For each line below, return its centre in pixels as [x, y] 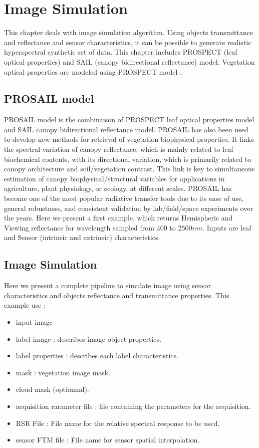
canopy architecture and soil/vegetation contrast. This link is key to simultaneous [129, 169]
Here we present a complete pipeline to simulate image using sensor [108, 285]
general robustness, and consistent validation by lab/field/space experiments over [128, 208]
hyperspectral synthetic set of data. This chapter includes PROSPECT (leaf [121, 52]
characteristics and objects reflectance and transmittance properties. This [117, 295]
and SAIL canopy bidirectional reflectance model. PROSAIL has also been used [126, 129]
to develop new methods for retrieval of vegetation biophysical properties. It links [129, 139]
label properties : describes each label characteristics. [97, 356]
